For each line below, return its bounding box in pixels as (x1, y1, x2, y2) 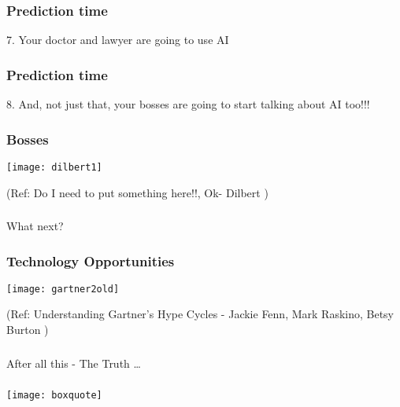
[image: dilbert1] (6, 161, 102, 173)
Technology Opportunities (6, 251, 175, 270)
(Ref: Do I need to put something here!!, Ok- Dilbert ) (6, 184, 269, 200)
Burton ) (6, 321, 49, 338)
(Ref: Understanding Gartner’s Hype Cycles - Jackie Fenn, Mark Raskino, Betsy (6, 306, 394, 322)
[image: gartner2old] (6, 283, 120, 295)
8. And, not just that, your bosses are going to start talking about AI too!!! (6, 96, 370, 112)
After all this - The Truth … (6, 354, 141, 371)
